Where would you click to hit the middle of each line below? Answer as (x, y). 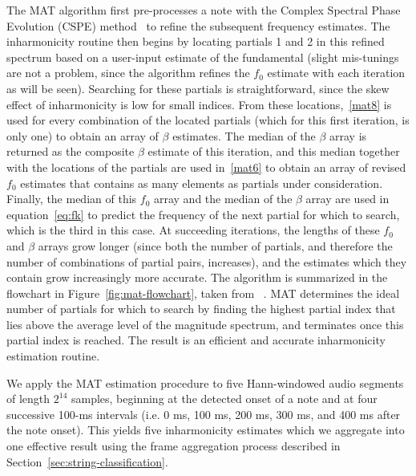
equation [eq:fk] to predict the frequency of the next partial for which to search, (203, 214)
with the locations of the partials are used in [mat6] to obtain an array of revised (206, 167)
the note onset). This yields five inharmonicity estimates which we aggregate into (206, 430)
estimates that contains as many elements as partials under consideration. (202, 183)
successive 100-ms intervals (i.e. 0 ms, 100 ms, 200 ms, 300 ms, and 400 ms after (204, 414)
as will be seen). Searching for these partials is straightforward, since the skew (198, 88)
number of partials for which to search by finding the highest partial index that (201, 309)
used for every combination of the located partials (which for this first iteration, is (208, 120)
